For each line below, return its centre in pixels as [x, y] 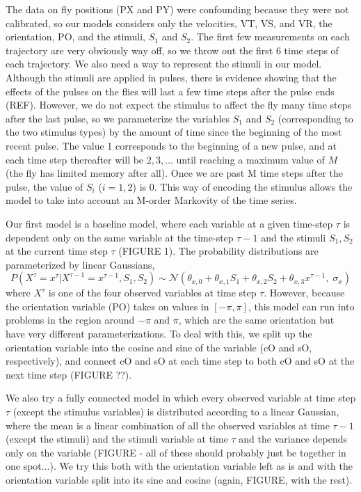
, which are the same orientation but [256, 320]
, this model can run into [301, 306]
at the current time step [57, 251]
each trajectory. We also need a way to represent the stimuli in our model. [164, 64]
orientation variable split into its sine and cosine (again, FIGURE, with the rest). [179, 479]
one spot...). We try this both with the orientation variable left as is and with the [179, 466]
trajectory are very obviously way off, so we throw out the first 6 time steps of [172, 50]
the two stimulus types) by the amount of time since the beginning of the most [174, 132]
